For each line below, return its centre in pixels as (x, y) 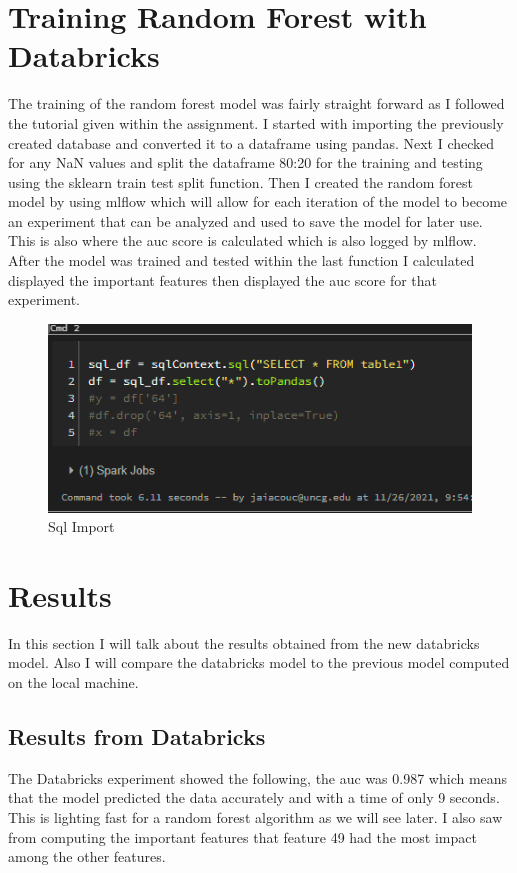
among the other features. (87, 856)
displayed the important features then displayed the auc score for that (223, 279)
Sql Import (81, 526)
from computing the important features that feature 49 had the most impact (242, 836)
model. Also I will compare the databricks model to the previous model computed (259, 662)
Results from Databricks (137, 736)
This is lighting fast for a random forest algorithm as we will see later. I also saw (255, 817)
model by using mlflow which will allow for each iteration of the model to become (258, 201)
